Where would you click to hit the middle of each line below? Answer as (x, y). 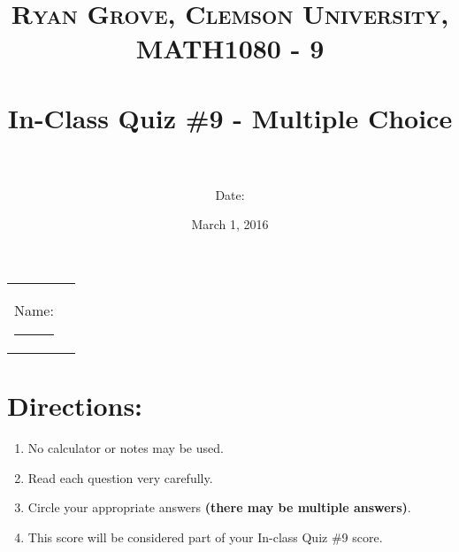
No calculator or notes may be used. (126, 448)
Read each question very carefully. (120, 477)
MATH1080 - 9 (230, 48)
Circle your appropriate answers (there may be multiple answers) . (219, 507)
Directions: (75, 406)
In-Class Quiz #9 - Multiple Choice (230, 117)
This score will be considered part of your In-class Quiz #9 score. (205, 537)
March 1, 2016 (230, 224)
